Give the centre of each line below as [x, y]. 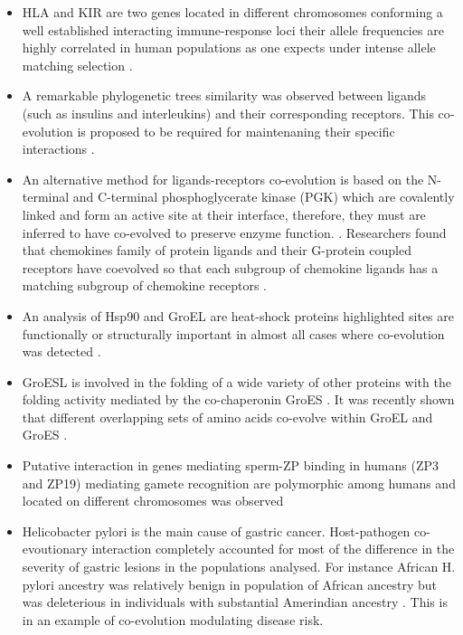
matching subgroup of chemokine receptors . [144, 285]
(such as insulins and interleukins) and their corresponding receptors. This [228, 113]
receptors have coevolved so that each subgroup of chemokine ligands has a [230, 267]
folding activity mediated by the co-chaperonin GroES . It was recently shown [238, 399]
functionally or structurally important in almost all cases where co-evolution [233, 333]
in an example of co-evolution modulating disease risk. [173, 619]
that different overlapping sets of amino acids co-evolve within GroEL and [227, 417]
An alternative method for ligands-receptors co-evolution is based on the [223, 179]
